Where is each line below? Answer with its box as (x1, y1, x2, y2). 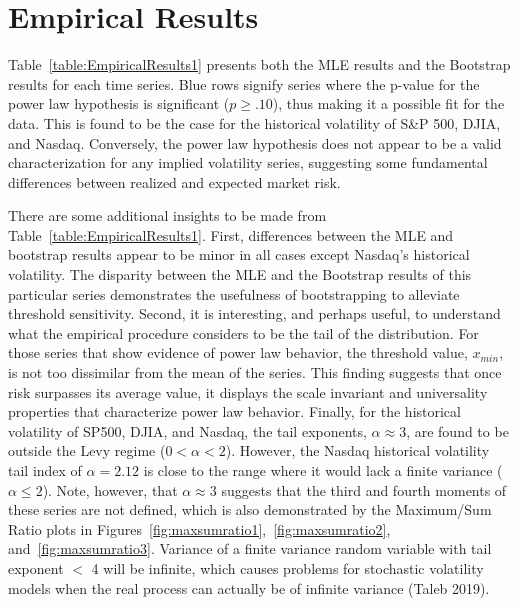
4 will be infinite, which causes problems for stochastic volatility (91, 557, 484, 578)
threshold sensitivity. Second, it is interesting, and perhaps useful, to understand (8, 303, 501, 324)
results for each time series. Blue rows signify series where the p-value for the (8, 73, 480, 94)
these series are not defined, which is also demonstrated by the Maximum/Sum (8, 499, 492, 520)
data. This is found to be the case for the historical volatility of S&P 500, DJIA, (8, 112, 501, 133)
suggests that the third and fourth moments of (221, 479, 507, 500)
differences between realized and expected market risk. (8, 171, 341, 192)
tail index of (8, 460, 82, 480)
